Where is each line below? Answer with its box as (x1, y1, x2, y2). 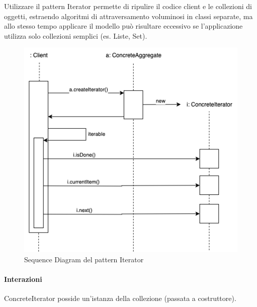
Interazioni (4, 274, 42, 284)
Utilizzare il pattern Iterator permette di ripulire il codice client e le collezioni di (4, 1, 252, 11)
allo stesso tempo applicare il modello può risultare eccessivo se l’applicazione (4, 21, 243, 31)
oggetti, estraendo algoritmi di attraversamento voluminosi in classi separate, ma (4, 11, 253, 21)
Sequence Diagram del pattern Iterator (24, 254, 144, 264)
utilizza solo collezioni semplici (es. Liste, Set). (4, 30, 147, 41)
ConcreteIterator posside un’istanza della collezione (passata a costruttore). (4, 293, 236, 303)
